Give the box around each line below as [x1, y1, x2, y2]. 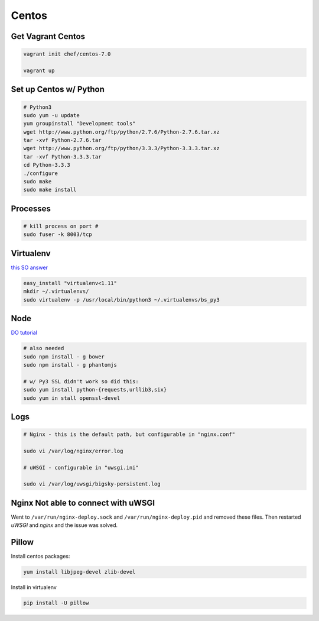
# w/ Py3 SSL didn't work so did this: [23, 378, 139, 384]
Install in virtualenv [11, 584, 57, 591]
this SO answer [11, 264, 48, 271]
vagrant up [23, 67, 55, 74]
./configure [23, 170, 58, 177]
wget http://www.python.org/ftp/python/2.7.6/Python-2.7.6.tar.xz [23, 128, 220, 135]
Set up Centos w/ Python [11, 85, 105, 95]
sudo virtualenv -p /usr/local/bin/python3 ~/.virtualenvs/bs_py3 [23, 296, 220, 303]
